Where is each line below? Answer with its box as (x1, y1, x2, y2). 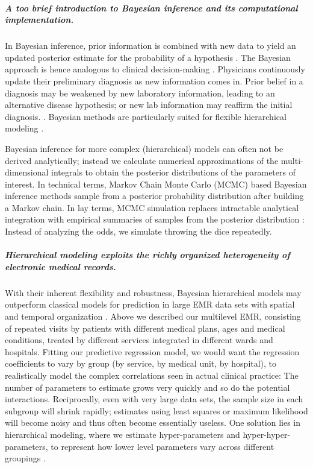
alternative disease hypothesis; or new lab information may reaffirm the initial (5, 98, 293, 111)
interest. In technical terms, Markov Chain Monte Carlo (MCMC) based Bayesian (5, 177, 307, 190)
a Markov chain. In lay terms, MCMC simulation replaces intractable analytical (5, 201, 299, 213)
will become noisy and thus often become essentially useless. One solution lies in (5, 416, 301, 429)
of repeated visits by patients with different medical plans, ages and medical (5, 321, 285, 334)
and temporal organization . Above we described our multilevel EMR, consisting (5, 310, 301, 322)
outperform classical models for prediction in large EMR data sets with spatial (5, 298, 295, 311)
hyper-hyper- (243, 428, 291, 440)
